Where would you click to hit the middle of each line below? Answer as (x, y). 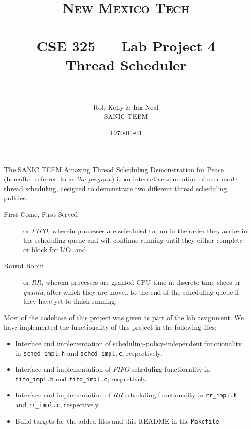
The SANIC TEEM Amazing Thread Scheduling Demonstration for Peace (114, 169)
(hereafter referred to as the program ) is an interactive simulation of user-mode (121, 179)
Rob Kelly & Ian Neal (126, 107)
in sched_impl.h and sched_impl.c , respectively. (89, 353)
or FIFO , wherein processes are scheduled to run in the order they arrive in (135, 230)
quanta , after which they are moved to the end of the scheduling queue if (131, 291)
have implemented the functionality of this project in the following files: (110, 327)
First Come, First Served (41, 214)
